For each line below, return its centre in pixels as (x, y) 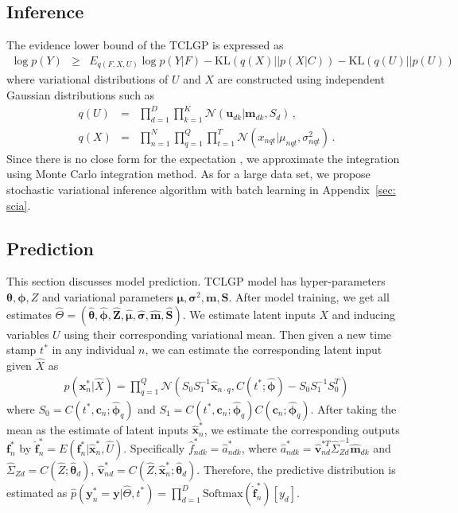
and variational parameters (108, 297)
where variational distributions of (87, 79)
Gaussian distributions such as (81, 94)
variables (28, 334)
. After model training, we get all (309, 297)
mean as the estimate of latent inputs (97, 429)
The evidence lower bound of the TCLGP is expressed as (145, 45)
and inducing (363, 314)
